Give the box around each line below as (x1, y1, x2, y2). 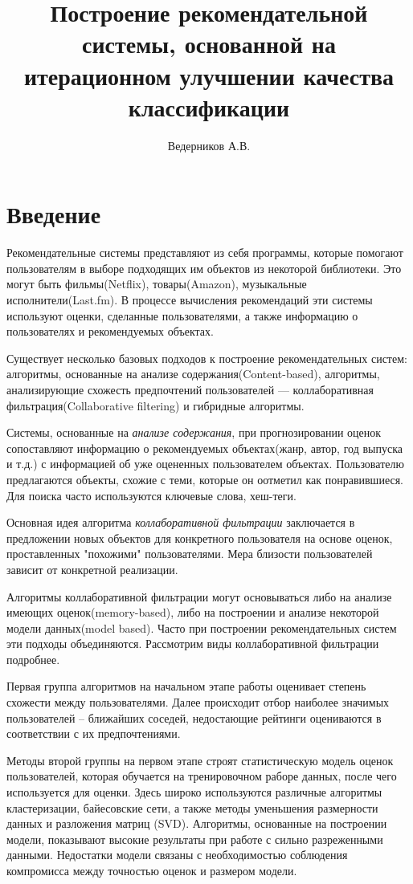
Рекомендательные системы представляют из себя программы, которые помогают (6, 244, 403, 261)
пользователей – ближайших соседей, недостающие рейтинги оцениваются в (6, 709, 382, 726)
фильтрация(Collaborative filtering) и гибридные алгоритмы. (6, 397, 305, 413)
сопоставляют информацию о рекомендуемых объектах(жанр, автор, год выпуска (6, 439, 403, 456)
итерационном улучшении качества (23, 59, 395, 92)
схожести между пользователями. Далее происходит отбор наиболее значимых (6, 694, 390, 711)
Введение (6, 198, 101, 230)
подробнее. (6, 650, 60, 667)
